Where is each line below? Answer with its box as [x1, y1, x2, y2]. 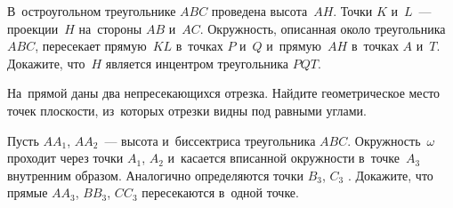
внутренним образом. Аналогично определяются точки [7, 165, 303, 184]
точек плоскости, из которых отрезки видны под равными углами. [7, 100, 367, 119]
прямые [7, 183, 48, 202]
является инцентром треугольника [105, 53, 289, 72]
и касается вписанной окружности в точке [167, 148, 400, 167]
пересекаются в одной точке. [142, 183, 299, 202]
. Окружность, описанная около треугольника [199, 19, 446, 37]
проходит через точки [7, 148, 124, 167]
